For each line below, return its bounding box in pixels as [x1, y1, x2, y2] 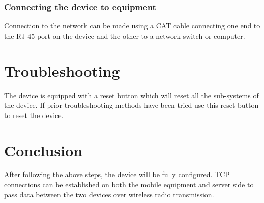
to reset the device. [4, 109, 64, 120]
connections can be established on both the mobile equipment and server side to [4, 179, 254, 190]
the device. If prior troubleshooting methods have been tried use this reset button [4, 100, 259, 110]
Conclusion [4, 139, 83, 160]
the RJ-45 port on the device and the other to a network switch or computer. [4, 30, 245, 41]
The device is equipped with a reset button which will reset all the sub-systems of [4, 90, 259, 100]
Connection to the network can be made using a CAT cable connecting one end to [4, 20, 260, 31]
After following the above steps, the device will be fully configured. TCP [4, 169, 230, 180]
